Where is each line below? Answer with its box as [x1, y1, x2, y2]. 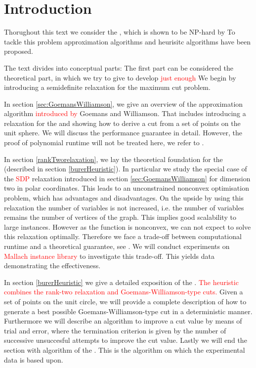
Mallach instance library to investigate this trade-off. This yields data [4, 250, 214, 261]
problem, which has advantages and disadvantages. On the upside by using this [4, 193, 244, 203]
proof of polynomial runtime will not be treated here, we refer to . [4, 137, 204, 148]
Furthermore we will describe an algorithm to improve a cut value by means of [4, 316, 242, 326]
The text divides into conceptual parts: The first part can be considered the [4, 62, 234, 73]
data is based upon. [4, 354, 63, 365]
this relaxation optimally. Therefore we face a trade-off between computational [4, 231, 242, 242]
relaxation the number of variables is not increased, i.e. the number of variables [4, 202, 244, 212]
